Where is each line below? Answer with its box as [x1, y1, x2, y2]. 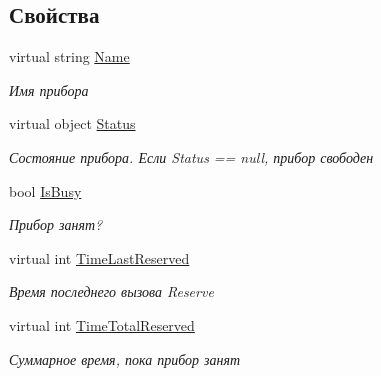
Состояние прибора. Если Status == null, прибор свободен [9, 146, 374, 167]
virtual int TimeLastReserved [9, 247, 190, 268]
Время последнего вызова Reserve [9, 281, 214, 302]
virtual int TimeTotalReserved [9, 314, 195, 335]
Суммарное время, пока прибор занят [9, 348, 241, 369]
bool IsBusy [9, 180, 82, 201]
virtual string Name [9, 46, 130, 67]
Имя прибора [9, 79, 89, 100]
